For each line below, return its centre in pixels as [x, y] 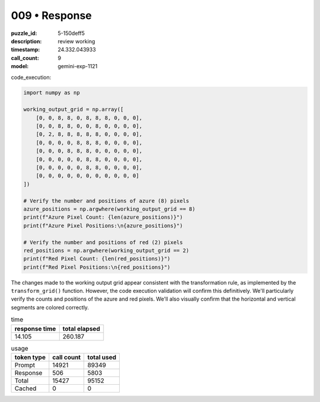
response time [35, 328]
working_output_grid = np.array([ [73, 109]
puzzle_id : [24, 33]
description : [26, 41]
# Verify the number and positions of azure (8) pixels [106, 201]
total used [102, 357]
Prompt [25, 365]
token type [30, 357]
